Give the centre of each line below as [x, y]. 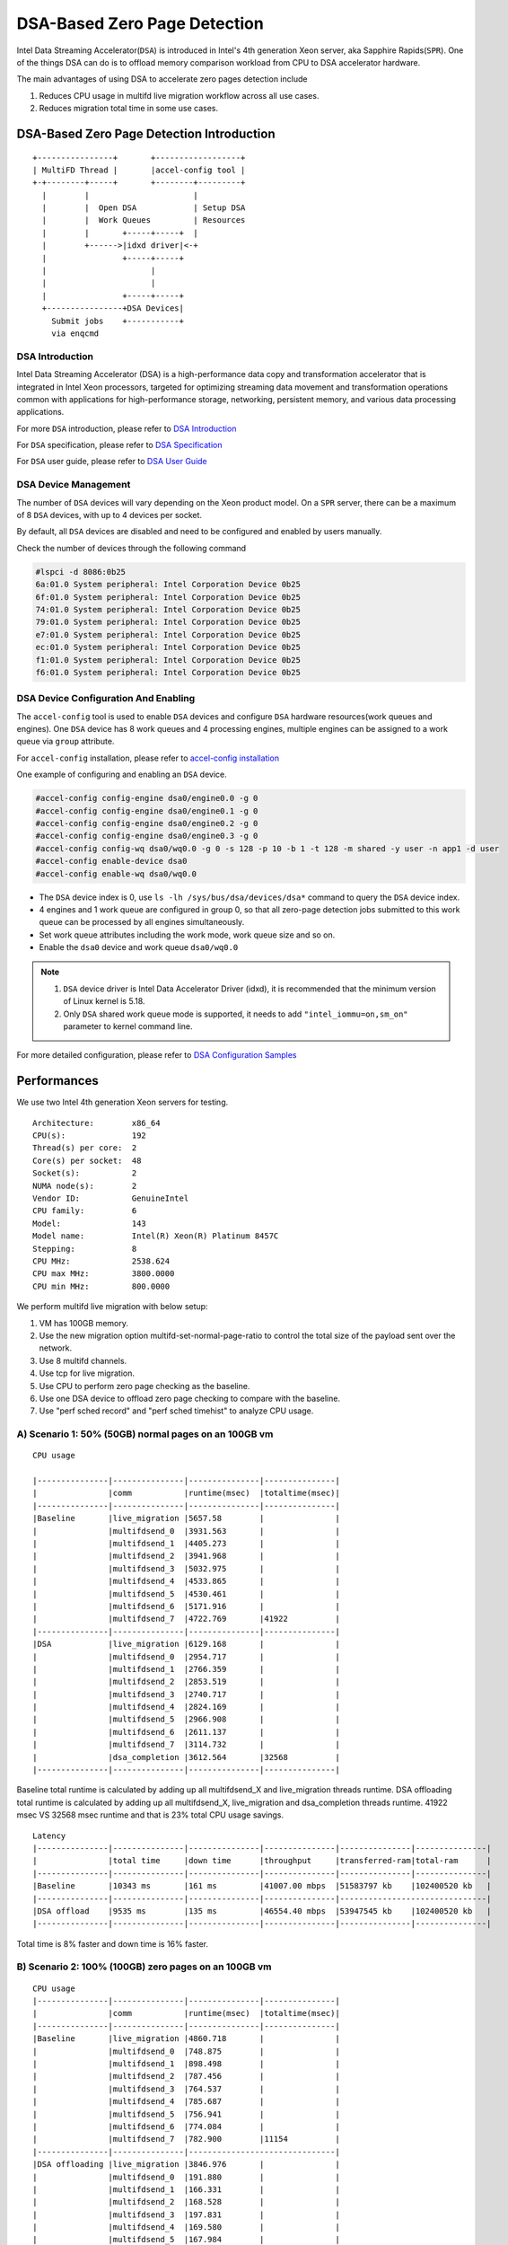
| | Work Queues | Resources [144, 220]
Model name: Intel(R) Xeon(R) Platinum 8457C [156, 1236]
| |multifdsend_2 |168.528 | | [186, 2202]
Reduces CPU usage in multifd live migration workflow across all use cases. [179, 95]
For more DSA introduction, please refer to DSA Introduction [127, 428]
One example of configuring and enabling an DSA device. [122, 775]
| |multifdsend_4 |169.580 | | [186, 2227]
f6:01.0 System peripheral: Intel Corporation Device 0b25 [168, 672]
